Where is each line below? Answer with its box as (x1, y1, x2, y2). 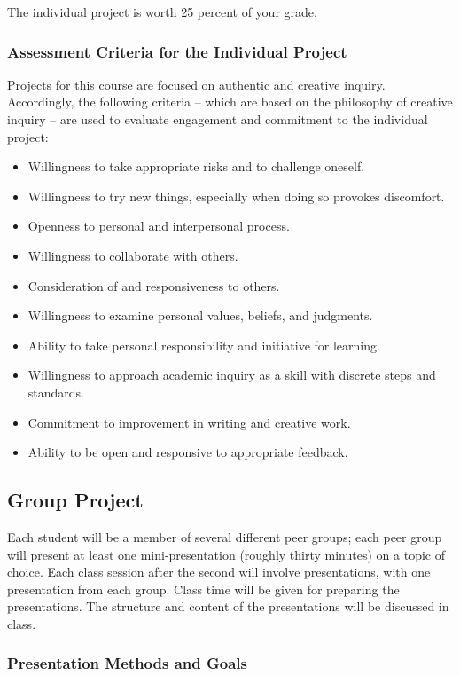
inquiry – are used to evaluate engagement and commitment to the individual (7, 110, 428, 128)
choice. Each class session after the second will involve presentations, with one (7, 562, 431, 581)
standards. (27, 382, 85, 401)
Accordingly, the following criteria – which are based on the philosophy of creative (7, 92, 453, 111)
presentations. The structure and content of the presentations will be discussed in (7, 597, 449, 616)
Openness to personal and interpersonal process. (27, 216, 290, 235)
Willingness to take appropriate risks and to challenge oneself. (27, 157, 365, 176)
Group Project (7, 486, 144, 514)
